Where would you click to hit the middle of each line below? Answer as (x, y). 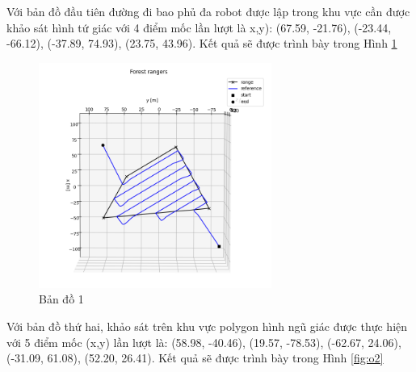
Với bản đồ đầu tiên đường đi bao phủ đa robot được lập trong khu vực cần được (208, 11)
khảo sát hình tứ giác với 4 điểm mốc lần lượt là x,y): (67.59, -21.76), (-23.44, (199, 27)
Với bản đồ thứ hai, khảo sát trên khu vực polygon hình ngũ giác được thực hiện (207, 326)
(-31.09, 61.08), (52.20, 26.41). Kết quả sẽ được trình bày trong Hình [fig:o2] (195, 358)
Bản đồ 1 (61, 299)
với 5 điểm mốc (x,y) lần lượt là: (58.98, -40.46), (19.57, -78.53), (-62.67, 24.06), (204, 342)
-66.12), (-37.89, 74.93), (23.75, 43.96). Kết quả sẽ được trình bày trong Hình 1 (202, 43)
